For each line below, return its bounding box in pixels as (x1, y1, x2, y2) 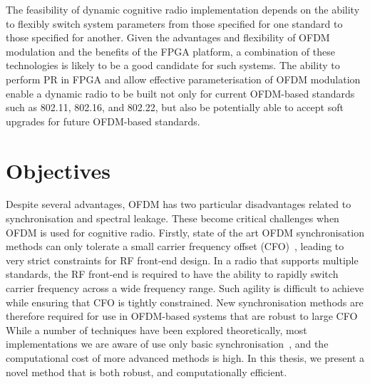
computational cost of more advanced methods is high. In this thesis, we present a (6, 351, 365, 365)
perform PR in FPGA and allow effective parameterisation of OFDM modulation (6, 71, 361, 86)
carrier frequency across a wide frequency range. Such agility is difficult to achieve (6, 281, 364, 296)
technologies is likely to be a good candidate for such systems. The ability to (6, 58, 340, 73)
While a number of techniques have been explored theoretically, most (6, 322, 307, 337)
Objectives (6, 155, 111, 185)
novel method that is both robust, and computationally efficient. (6, 364, 287, 379)
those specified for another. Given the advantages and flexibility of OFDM (6, 30, 330, 45)
